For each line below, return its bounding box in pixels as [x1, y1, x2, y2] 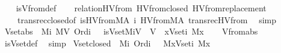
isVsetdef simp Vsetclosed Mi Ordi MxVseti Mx [4, 36, 211, 49]
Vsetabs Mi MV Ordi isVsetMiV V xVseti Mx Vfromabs [4, 25, 258, 38]
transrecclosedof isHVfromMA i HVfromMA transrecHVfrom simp [17, 13, 277, 26]
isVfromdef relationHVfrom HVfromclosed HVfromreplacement [16, 2, 267, 14]
